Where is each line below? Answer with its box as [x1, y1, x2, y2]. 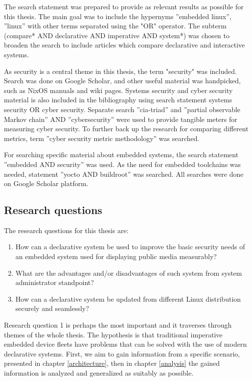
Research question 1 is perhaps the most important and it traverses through [4, 320, 232, 330]
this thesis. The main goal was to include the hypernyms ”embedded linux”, [4, 11, 231, 21]
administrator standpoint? [15, 277, 94, 287]
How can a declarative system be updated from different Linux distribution [15, 293, 241, 304]
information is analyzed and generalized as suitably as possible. [4, 368, 194, 378]
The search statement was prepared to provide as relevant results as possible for [4, 1, 244, 11]
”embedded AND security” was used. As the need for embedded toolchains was [4, 159, 241, 169]
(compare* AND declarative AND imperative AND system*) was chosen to [4, 30, 229, 40]
